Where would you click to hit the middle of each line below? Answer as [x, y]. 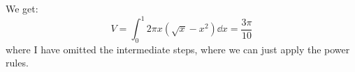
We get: [22, 8]
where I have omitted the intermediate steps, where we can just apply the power [178, 49]
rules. [17, 63]
